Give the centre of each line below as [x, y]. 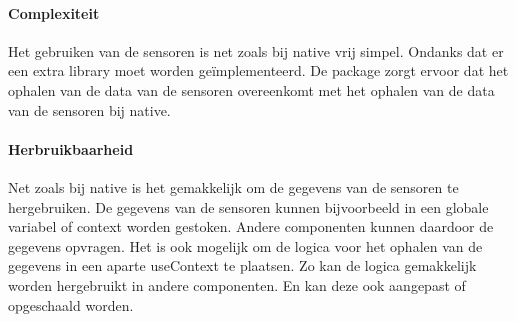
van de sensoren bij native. [89, 109]
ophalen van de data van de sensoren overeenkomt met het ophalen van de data [251, 89]
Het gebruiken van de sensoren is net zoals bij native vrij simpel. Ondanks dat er [256, 50]
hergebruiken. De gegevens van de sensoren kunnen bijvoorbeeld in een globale [248, 206]
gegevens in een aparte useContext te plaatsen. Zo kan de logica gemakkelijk [242, 265]
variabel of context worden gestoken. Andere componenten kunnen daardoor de [251, 226]
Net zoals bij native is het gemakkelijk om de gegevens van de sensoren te [233, 186]
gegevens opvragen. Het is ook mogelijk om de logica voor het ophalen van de [245, 245]
